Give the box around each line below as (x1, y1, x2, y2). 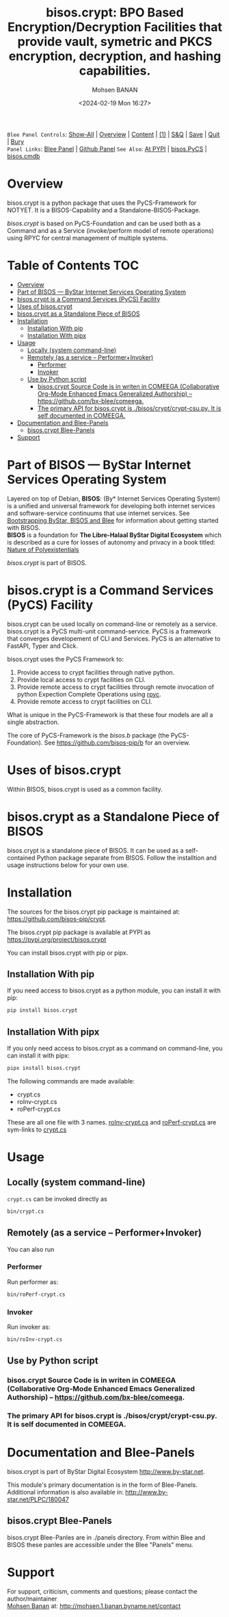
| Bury (7, 137, 25, 145)
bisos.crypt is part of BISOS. (7, 558, 87, 566)
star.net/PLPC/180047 (7, 1495, 70, 1504)
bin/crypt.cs (7, 1207, 44, 1215)
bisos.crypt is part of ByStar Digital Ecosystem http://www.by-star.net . (7, 1468, 205, 1476)
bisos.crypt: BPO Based (46, 5, 184, 21)
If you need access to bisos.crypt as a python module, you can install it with (7, 986, 221, 994)
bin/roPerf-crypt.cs (7, 1291, 66, 1298)
